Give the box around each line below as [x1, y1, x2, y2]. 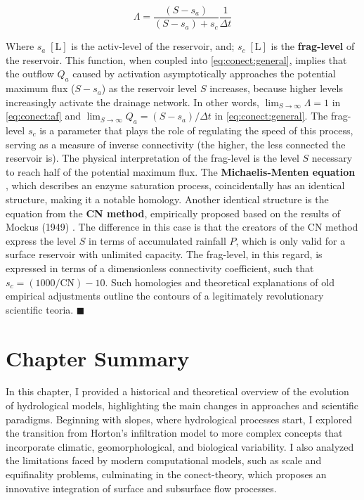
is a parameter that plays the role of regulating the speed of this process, [39, 123, 353, 138]
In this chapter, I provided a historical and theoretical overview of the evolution [6, 384, 349, 399]
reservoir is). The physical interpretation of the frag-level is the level [6, 150, 299, 165]
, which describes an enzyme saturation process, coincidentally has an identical [6, 178, 345, 193]
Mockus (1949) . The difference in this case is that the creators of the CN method [6, 219, 358, 234]
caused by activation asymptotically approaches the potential [72, 66, 336, 81]
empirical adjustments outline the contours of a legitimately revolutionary [6, 288, 324, 303]
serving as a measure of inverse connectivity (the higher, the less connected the [6, 136, 346, 151]
